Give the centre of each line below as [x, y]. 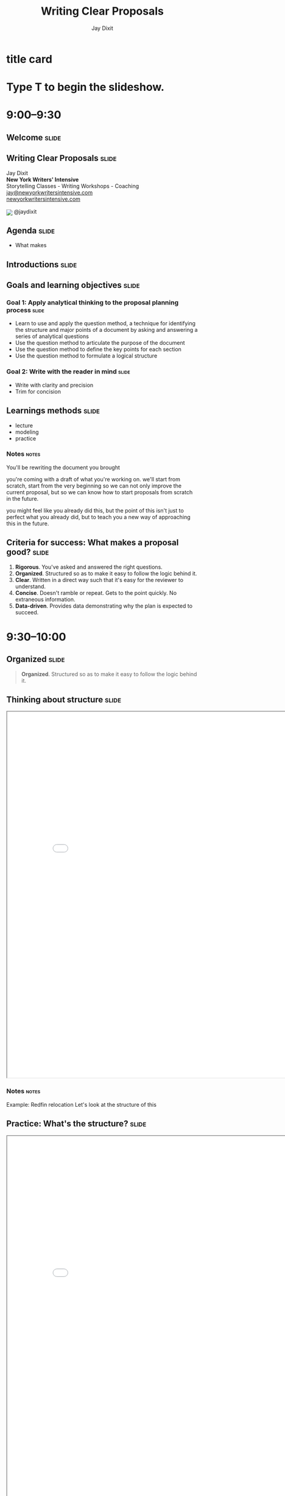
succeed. [27, 612]
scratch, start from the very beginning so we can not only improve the [94, 486]
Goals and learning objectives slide [73, 285]
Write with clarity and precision [54, 385]
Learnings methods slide [53, 411]
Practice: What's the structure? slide [76, 1124]
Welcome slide [34, 138]
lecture [24, 425]
